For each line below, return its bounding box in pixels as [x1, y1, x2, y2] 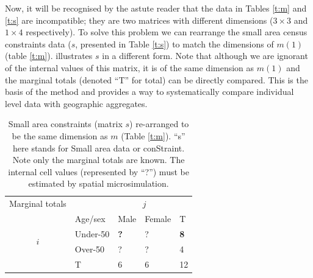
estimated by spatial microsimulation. [28, 177, 169, 190]
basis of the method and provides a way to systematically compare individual [5, 85, 294, 98]
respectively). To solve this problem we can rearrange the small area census [26, 26, 308, 38]
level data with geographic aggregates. [5, 97, 148, 109]
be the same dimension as [12, 129, 108, 142]
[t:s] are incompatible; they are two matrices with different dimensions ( [5, 13, 273, 26]
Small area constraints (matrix [8, 117, 123, 130]
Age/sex [74, 212, 106, 224]
